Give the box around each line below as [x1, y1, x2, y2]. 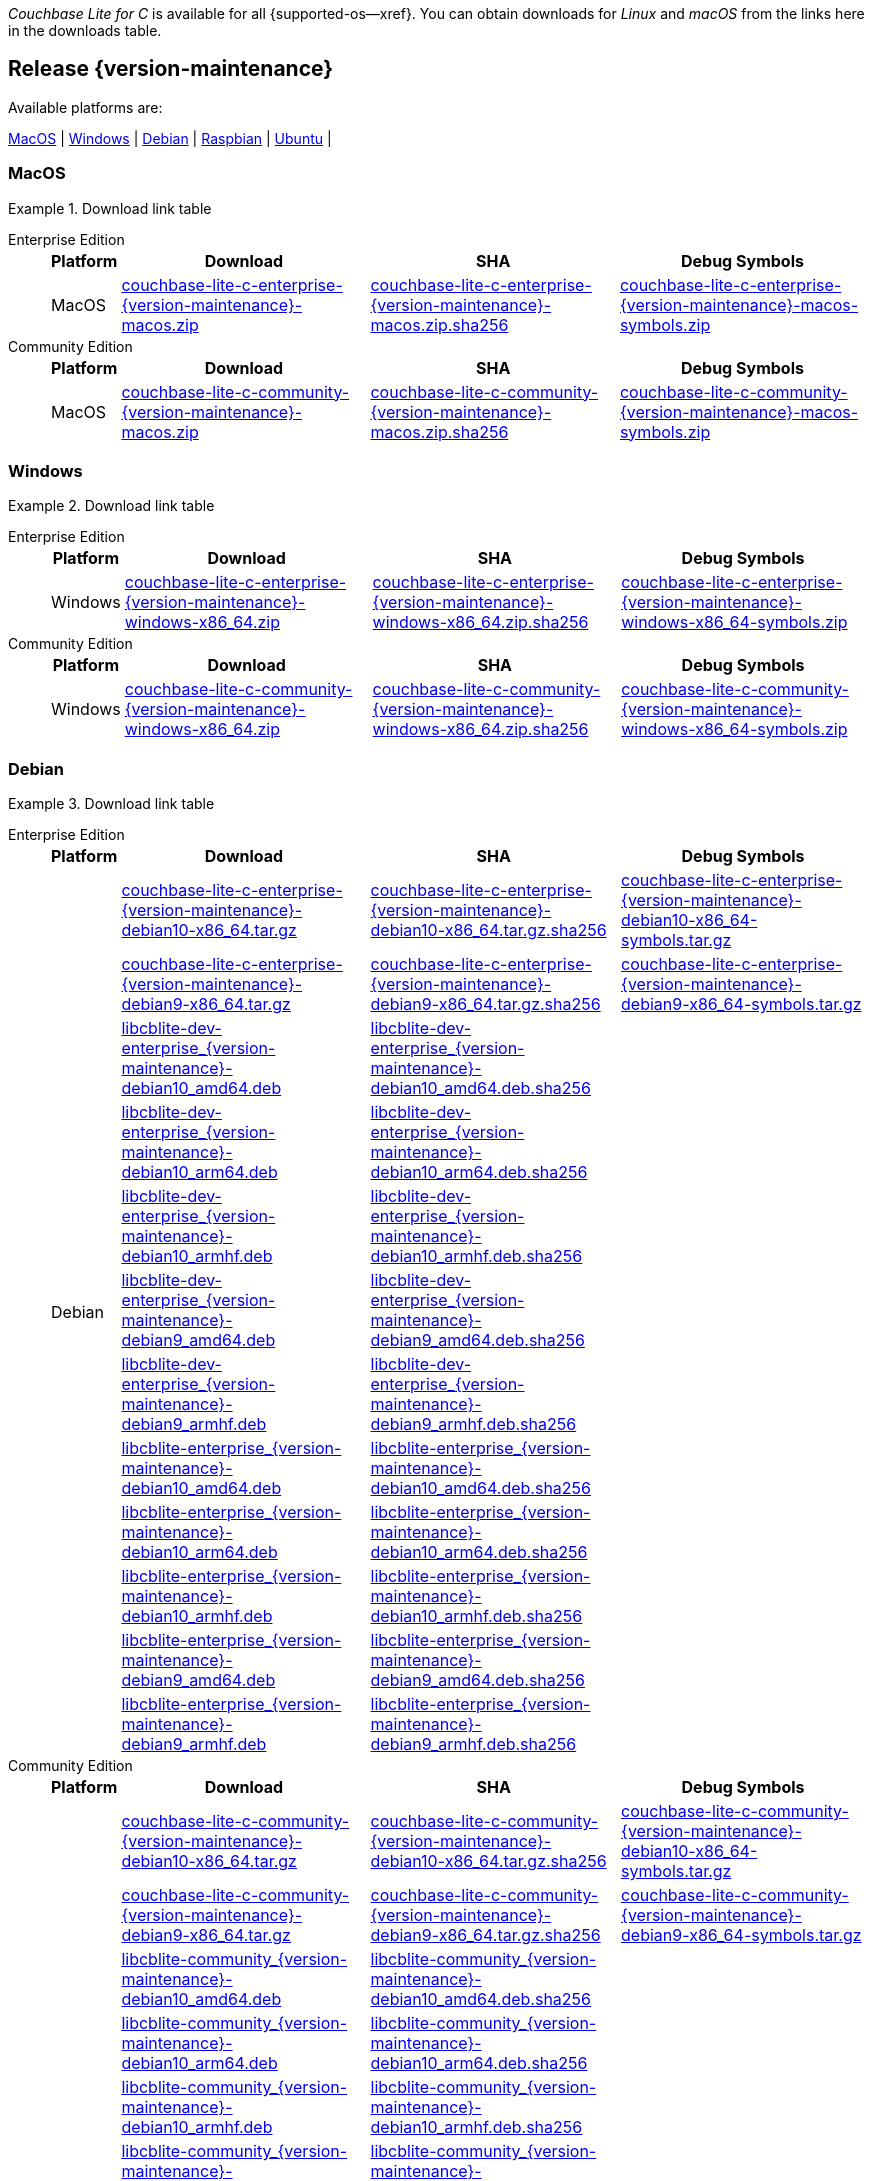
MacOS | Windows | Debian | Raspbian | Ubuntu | [8, 129, 332, 147]
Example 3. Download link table [8, 795, 215, 813]
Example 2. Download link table [8, 497, 215, 515]
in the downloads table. [8, 22, 162, 39]
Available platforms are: [8, 98, 163, 116]
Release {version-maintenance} [8, 56, 334, 82]
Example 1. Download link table [8, 199, 212, 217]
